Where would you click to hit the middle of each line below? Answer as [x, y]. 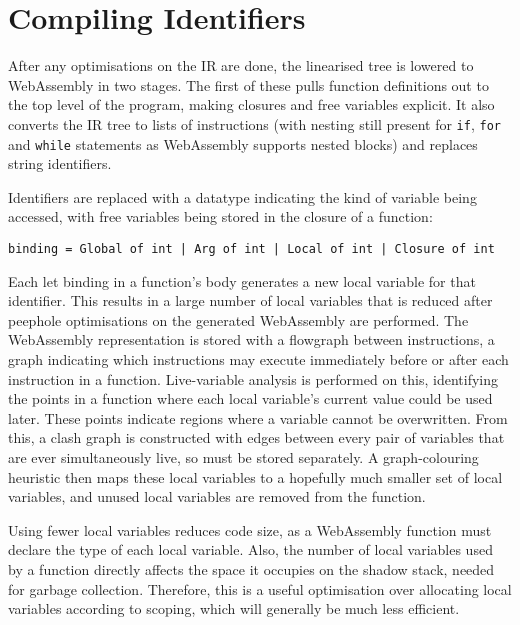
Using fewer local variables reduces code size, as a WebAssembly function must [250, 529]
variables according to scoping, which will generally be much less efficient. [234, 608]
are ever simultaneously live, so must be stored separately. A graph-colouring [243, 457]
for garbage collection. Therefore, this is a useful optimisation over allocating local [260, 588]
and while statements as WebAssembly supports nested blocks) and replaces [243, 143]
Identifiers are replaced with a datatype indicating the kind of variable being [242, 196]
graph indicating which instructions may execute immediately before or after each [258, 359]
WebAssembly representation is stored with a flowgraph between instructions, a [251, 339]
